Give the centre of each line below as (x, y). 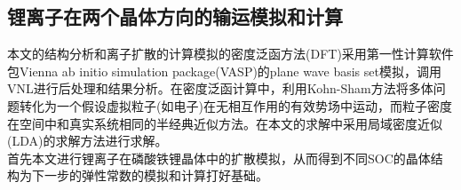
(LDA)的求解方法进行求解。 (87, 141)
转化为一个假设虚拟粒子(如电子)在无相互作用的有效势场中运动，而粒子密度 (235, 105)
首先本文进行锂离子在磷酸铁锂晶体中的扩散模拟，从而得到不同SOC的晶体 (219, 158)
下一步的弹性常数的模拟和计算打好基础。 (150, 175)
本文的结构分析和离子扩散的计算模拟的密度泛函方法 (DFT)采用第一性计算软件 (230, 54)
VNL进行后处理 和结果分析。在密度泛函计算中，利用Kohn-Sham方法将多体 (220, 88)
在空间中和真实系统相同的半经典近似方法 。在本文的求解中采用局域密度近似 (225, 123)
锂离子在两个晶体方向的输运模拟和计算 (175, 16)
